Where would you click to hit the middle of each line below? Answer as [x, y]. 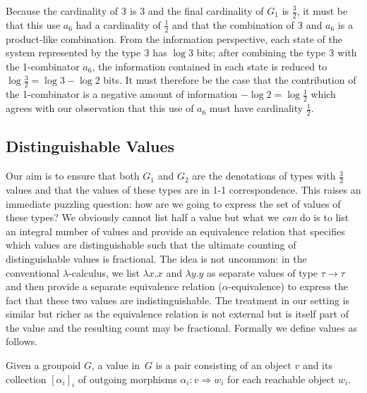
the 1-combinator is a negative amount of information [122, 94]
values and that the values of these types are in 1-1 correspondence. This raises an [183, 189]
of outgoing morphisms [127, 379]
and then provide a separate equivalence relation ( [114, 286]
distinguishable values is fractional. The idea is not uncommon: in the [156, 258]
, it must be [322, 11]
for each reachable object [281, 379]
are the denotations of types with [264, 176]
